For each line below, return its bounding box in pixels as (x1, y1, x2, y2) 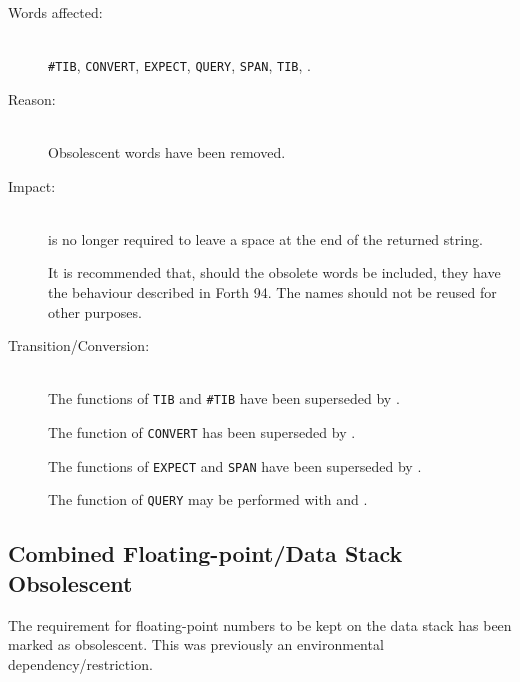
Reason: (8, 88, 56, 109)
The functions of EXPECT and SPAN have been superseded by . (48, 455, 422, 476)
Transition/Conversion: (8, 335, 150, 356)
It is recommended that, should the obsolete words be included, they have (48, 262, 501, 283)
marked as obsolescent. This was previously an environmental (8, 634, 384, 655)
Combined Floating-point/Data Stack (8, 538, 403, 569)
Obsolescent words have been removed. (48, 142, 286, 163)
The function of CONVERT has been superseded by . (48, 422, 356, 443)
